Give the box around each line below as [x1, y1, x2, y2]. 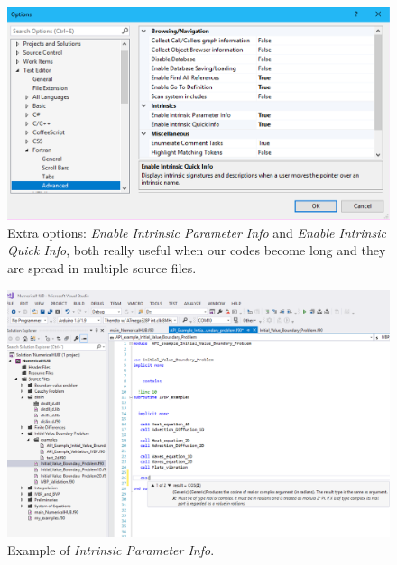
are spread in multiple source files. [7, 259, 197, 278]
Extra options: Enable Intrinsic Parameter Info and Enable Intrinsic [7, 223, 386, 241]
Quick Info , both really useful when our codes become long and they [7, 241, 386, 260]
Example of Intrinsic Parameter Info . [7, 540, 215, 559]
